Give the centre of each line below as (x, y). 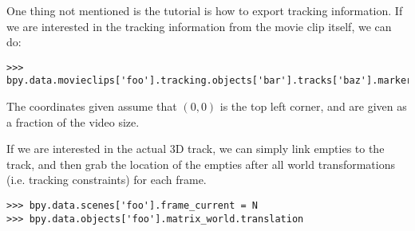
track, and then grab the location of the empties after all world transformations (201, 164)
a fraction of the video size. (73, 121)
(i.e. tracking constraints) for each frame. (107, 180)
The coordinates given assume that (92, 106)
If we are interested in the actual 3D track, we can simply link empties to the (196, 149)
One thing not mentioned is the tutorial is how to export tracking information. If (205, 10)
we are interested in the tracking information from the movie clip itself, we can (199, 26)
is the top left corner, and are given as (313, 106)
